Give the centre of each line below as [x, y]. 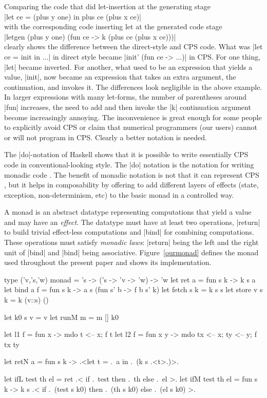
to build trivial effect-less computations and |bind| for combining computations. [129, 232]
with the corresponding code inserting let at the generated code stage [113, 26]
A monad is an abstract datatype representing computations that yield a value [128, 212]
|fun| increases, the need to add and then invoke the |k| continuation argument [128, 107]
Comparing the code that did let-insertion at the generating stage [107, 6]
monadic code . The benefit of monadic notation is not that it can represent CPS [132, 174]
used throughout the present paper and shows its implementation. [108, 262]
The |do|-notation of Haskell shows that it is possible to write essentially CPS [126, 154]
